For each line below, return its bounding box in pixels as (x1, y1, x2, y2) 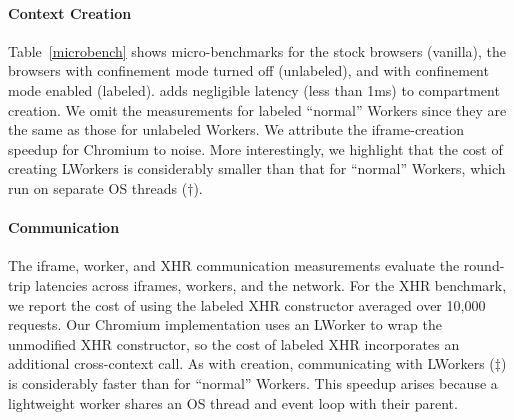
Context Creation (8, 2, 132, 23)
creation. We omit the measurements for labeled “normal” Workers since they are (8, 99, 507, 120)
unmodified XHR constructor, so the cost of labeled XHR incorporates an (8, 333, 460, 354)
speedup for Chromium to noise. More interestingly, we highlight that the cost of (8, 138, 503, 159)
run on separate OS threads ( (8, 177, 188, 198)
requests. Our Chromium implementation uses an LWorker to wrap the (8, 314, 442, 335)
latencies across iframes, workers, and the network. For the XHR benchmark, (35, 274, 507, 295)
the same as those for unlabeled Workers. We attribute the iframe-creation (8, 119, 464, 140)
